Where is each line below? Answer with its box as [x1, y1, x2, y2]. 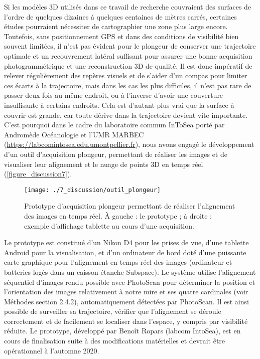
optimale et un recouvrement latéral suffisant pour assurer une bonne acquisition [4, 50, 252, 61]
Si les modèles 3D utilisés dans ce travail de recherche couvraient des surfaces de [4, 2, 251, 12]
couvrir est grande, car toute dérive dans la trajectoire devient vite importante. [4, 109, 248, 120]
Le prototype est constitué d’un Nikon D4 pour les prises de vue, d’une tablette [4, 237, 249, 248]
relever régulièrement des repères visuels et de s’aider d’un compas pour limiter [4, 70, 247, 81]
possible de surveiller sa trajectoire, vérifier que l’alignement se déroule [4, 306, 221, 316]
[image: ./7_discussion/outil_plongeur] [24, 186, 161, 194]
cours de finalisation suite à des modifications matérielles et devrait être [4, 335, 225, 346]
